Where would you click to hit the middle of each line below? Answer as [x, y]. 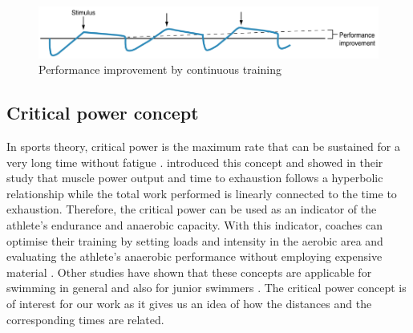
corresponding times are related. [85, 319]
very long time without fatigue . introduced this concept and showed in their [195, 162]
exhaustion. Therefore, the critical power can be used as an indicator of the [192, 209]
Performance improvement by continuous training [160, 69]
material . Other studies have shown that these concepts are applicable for [189, 272]
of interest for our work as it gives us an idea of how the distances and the [189, 303]
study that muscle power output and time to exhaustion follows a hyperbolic [195, 178]
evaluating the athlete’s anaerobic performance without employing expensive [194, 256]
